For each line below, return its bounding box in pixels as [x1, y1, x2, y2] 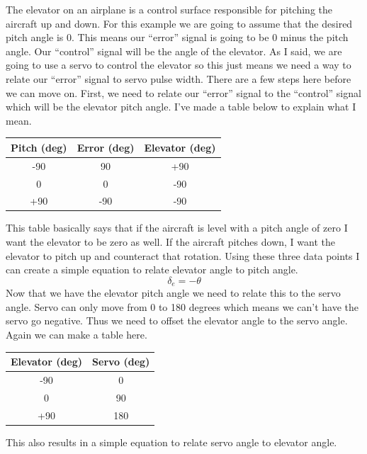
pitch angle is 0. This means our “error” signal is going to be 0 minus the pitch [6, 30, 349, 45]
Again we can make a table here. [6, 327, 147, 342]
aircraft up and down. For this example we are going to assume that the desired [6, 16, 353, 30]
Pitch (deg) [11, 140, 67, 154]
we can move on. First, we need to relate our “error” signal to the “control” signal [6, 85, 361, 100]
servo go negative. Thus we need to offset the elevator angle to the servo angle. [6, 313, 348, 328]
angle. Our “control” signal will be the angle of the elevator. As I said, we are [6, 43, 342, 58]
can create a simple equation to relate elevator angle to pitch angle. [6, 262, 298, 277]
